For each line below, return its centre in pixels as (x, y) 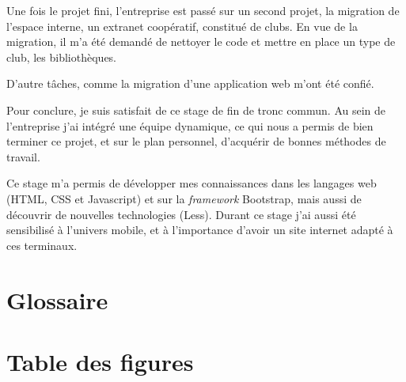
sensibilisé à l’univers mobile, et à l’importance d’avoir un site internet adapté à (200, 230)
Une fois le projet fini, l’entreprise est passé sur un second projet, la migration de (203, 10)
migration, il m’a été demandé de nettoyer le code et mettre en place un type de (201, 42)
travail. (23, 156)
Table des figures (100, 361)
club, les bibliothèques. (62, 57)
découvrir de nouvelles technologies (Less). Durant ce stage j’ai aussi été (181, 214)
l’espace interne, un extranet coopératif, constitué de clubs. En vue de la (182, 26)
